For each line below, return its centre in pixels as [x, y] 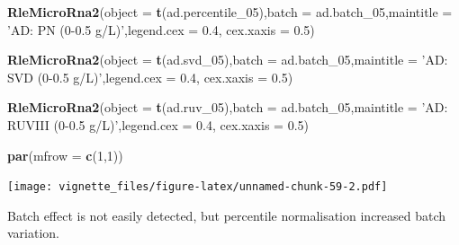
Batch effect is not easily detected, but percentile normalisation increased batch [227, 215]
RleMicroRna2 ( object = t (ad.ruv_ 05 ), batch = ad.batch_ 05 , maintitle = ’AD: [228, 107]
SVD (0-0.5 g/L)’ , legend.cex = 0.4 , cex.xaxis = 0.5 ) [150, 77]
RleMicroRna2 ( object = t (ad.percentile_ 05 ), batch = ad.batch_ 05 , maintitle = [230, 12]
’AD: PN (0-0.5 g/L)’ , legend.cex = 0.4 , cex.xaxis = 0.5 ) [161, 29]
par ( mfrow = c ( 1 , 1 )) [65, 155]
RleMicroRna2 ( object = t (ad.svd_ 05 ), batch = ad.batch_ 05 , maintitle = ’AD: [228, 60]
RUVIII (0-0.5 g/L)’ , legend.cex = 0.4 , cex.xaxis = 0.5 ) [158, 124]
